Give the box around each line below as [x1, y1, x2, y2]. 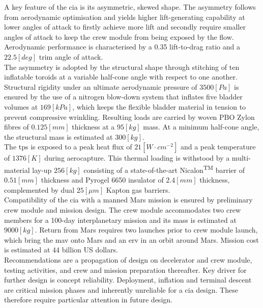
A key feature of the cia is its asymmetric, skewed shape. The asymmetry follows [4, 2, 256, 12]
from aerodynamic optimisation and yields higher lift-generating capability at [4, 11, 245, 22]
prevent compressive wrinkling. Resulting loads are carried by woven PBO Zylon [4, 111, 255, 122]
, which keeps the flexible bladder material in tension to [72, 101, 246, 112]
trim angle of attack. [39, 51, 103, 62]
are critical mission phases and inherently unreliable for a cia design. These [4, 284, 238, 295]
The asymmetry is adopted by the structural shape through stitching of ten [4, 61, 240, 72]
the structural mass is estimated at [4, 131, 113, 142]
